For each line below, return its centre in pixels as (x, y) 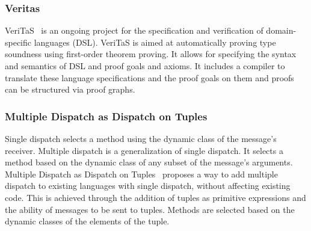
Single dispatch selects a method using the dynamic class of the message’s (141, 138)
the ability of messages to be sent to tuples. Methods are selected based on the (150, 209)
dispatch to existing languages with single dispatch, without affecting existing (148, 186)
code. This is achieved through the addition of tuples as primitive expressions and (155, 197)
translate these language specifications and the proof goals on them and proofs (149, 77)
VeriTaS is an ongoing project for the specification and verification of (134, 30)
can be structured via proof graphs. (70, 89)
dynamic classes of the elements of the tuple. (87, 221)
